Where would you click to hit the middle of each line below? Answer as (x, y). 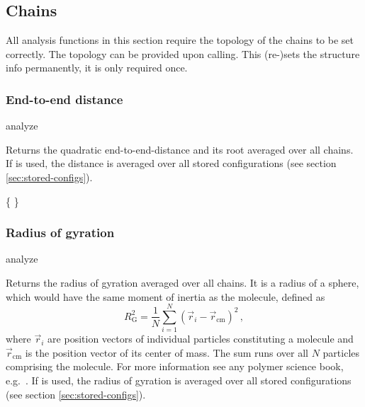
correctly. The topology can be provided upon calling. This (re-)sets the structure (183, 53)
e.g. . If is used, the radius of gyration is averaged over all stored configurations (179, 380)
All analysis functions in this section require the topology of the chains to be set (180, 40)
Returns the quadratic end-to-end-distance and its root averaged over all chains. (180, 149)
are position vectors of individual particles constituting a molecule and (201, 339)
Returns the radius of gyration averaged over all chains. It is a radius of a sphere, (182, 282)
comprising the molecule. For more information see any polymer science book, (175, 366)
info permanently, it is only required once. (97, 68)
